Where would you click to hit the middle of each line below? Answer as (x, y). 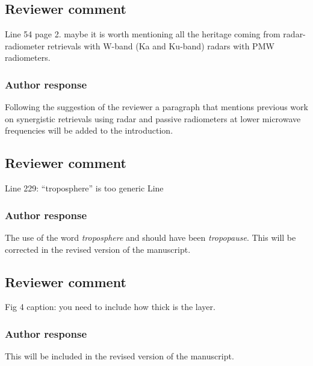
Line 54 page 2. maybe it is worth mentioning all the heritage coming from (143, 34)
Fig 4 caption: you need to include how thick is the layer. (110, 307)
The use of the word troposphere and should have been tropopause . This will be (150, 237)
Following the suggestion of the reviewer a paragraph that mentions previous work (156, 107)
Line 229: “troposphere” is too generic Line (84, 188)
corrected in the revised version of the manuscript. (98, 249)
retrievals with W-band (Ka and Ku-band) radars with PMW (161, 45)
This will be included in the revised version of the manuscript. (119, 356)
